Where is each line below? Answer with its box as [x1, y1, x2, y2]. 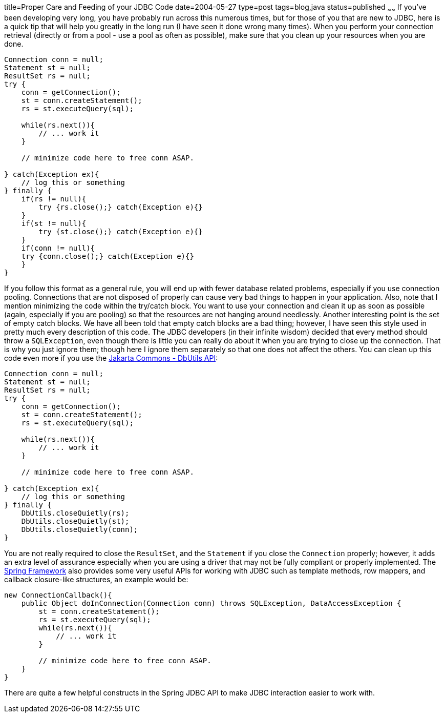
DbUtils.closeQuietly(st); [21, 517, 130, 525]
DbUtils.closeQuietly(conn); [21, 525, 138, 534]
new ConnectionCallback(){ [4, 590, 112, 599]
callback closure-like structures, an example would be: [4, 575, 188, 584]
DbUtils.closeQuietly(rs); [21, 508, 130, 517]
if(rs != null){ [21, 194, 87, 203]
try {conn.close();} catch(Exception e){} [21, 252, 194, 260]
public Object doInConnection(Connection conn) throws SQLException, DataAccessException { [21, 599, 401, 607]
